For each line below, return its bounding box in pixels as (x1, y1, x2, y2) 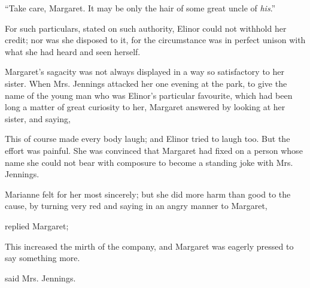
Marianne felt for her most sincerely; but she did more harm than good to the (5, 187, 291, 200)
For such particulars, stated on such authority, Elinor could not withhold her (5, 22, 287, 34)
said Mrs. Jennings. (5, 271, 76, 284)
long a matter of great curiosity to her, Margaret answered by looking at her (5, 101, 285, 113)
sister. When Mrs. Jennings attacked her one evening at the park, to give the (5, 77, 287, 89)
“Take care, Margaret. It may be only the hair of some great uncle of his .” (5, 2, 276, 14)
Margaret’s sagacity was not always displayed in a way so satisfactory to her (5, 65, 284, 78)
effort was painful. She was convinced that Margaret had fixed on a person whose (5, 144, 303, 156)
